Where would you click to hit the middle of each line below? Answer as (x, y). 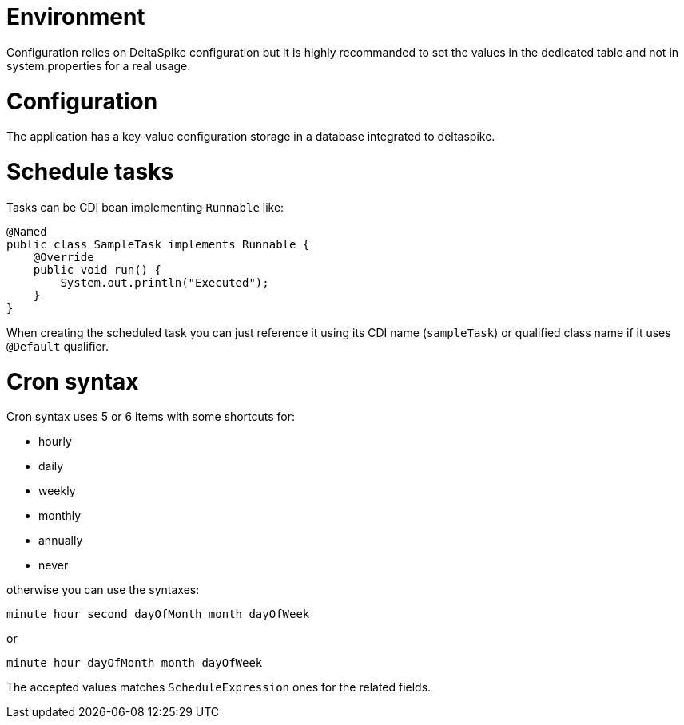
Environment (76, 17)
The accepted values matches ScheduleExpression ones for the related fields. (219, 687)
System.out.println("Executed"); (165, 282)
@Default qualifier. (58, 346)
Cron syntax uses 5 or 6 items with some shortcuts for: (151, 417)
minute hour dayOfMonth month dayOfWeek (135, 663)
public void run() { (97, 269)
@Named (27, 231)
